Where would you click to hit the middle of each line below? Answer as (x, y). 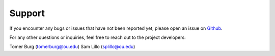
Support (27, 13)
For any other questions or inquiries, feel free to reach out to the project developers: (98, 37)
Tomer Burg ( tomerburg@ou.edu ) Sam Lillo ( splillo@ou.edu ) (72, 47)
